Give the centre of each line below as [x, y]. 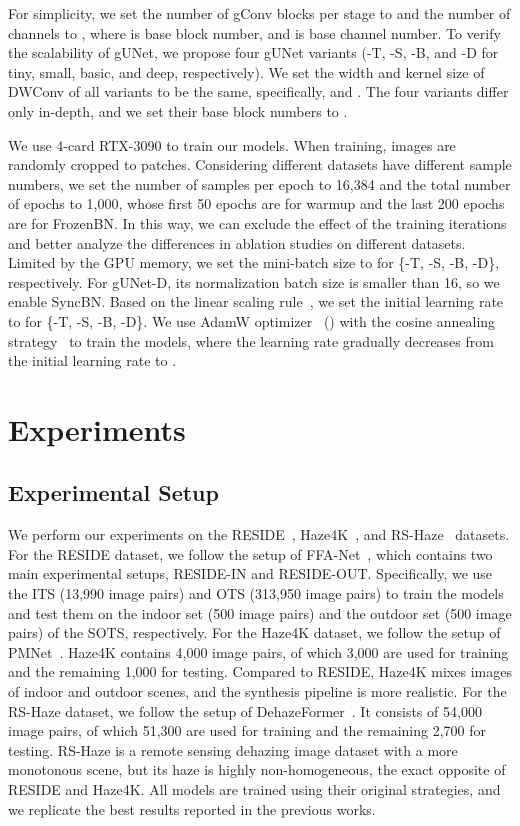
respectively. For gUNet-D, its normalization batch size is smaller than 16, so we [254, 281]
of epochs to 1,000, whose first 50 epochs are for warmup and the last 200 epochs [256, 203]
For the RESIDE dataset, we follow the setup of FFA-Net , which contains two [250, 553]
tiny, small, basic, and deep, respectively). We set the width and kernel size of [246, 71]
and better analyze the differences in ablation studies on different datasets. [237, 242]
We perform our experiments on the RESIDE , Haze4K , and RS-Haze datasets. [259, 534]
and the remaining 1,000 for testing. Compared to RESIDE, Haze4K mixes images [260, 671]
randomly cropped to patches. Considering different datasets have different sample [260, 164]
